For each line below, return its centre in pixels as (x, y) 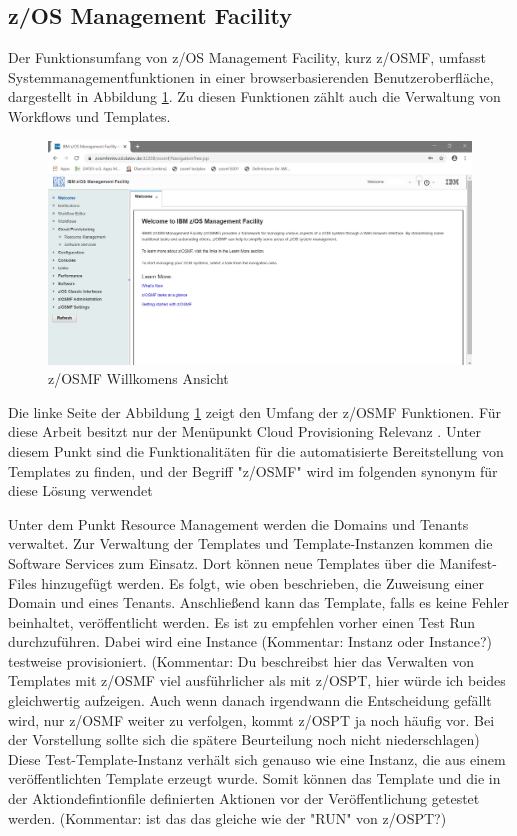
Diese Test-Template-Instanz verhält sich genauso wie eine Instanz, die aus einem (257, 758)
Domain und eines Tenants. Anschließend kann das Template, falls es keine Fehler (258, 602)
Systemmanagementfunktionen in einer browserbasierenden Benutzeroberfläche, (251, 76)
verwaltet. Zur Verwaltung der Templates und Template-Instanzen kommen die (250, 543)
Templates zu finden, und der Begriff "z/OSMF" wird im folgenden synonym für (253, 470)
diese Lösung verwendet (80, 490)
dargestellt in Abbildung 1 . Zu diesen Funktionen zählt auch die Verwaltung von (254, 96)
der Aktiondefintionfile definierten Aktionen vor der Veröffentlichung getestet (244, 798)
